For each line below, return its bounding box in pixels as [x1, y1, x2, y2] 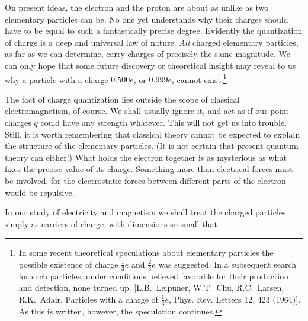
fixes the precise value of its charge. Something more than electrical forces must [5, 163, 293, 175]
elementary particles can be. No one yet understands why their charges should [5, 12, 288, 25]
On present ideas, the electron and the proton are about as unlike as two [5, 1, 269, 13]
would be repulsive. [5, 186, 75, 198]
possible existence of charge [18, 258, 118, 270]
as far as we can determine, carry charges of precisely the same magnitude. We [5, 47, 290, 60]
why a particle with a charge [5, 73, 108, 85]
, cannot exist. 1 [171, 71, 227, 85]
